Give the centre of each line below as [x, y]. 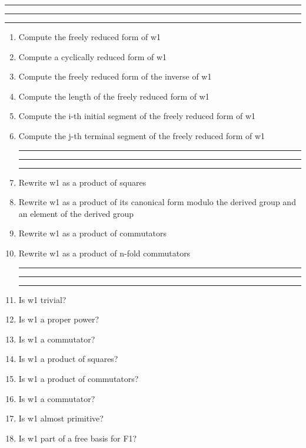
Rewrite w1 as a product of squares [82, 182]
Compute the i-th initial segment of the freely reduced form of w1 [137, 116]
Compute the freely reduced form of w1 [90, 37]
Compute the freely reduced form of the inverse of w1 [115, 76]
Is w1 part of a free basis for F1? [78, 438]
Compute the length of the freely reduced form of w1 [114, 96]
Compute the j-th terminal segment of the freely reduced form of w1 [142, 135]
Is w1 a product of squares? [68, 359]
